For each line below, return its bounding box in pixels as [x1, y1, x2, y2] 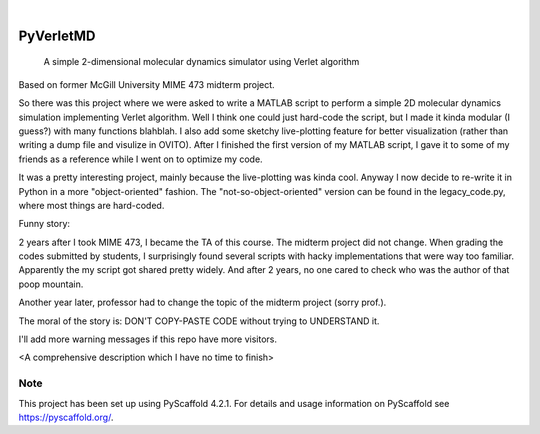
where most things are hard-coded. [18, 199, 165, 211]
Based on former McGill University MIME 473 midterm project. [18, 78, 275, 90]
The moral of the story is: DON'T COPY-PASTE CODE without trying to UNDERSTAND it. [18, 315, 380, 327]
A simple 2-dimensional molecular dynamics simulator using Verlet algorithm [43, 56, 360, 68]
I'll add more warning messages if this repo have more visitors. [18, 333, 278, 345]
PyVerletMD [18, 27, 96, 44]
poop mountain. [18, 278, 84, 290]
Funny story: [18, 218, 70, 230]
